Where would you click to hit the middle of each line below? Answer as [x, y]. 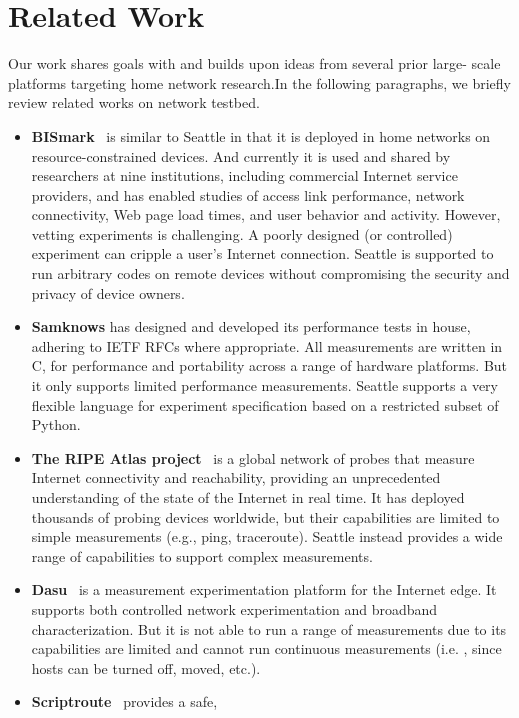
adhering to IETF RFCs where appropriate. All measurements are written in [267, 345]
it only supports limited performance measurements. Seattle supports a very [264, 385]
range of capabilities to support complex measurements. [202, 555]
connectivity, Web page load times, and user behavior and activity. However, [266, 214]
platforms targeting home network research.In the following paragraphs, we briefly [260, 82]
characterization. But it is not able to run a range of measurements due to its [269, 628]
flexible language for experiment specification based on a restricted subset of [265, 404]
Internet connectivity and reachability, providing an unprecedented [236, 477]
